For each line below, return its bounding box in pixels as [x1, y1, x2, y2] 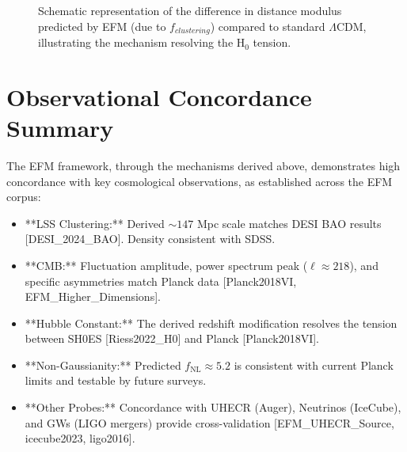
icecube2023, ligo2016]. [25, 430, 135, 446]
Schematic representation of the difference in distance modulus [38, 2, 342, 18]
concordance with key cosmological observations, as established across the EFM [6, 173, 393, 189]
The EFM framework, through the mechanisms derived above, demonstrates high [6, 157, 401, 173]
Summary [6, 112, 114, 144]
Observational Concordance [6, 80, 312, 112]
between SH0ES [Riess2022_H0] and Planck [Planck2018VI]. [25, 330, 319, 347]
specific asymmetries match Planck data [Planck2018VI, [25, 272, 297, 289]
